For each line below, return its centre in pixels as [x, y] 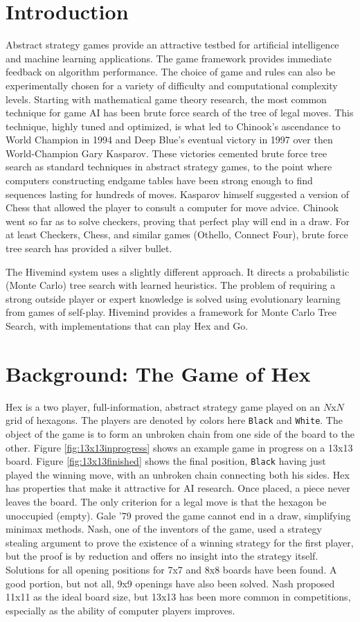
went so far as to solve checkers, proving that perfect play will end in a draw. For [178, 221]
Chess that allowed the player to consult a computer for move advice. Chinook [172, 207]
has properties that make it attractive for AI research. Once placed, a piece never [178, 488]
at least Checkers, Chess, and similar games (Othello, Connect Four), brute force [177, 234]
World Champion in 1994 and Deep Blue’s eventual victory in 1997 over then [169, 140]
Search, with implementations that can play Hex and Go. [127, 326]
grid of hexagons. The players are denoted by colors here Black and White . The [174, 420]
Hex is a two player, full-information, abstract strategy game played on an [163, 406]
